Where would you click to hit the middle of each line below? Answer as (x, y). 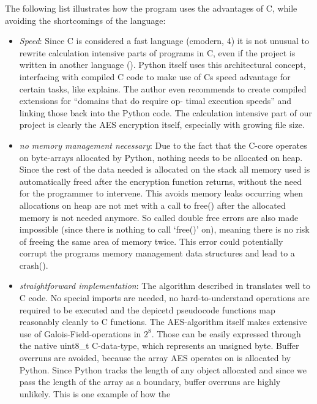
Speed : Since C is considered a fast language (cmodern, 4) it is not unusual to (164, 41)
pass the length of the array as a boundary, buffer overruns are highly (150, 382)
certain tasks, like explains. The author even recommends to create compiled (163, 88)
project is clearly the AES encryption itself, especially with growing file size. (162, 125)
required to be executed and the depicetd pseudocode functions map (147, 309)
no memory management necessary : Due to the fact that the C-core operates (163, 145)
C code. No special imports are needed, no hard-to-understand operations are (164, 298)
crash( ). (34, 265)
